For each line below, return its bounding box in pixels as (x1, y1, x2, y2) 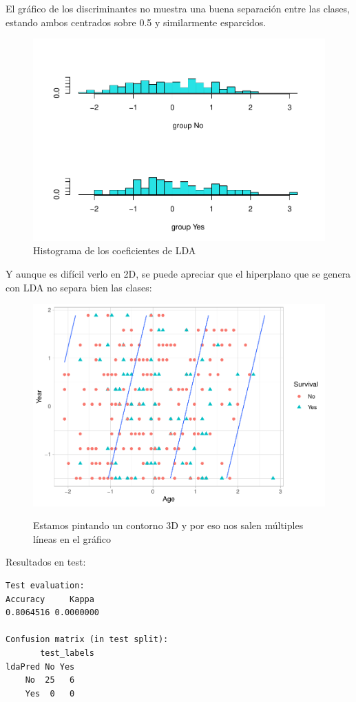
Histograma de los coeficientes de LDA (33, 243, 196, 258)
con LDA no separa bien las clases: (6, 280, 152, 294)
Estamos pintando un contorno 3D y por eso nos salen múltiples (33, 518, 304, 533)
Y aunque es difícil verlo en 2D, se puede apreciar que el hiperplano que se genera (6, 266, 351, 280)
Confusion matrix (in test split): (6, 634, 169, 645)
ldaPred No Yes (6, 661, 75, 672)
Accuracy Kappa (6, 594, 94, 604)
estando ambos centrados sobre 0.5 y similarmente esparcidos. (6, 14, 266, 29)
